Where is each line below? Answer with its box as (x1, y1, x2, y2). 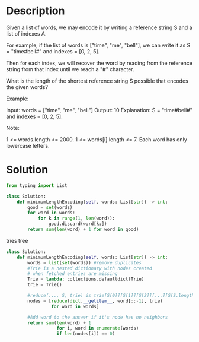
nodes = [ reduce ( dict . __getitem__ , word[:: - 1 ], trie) (27, 298, 163, 304)
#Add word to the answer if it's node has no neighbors (27, 314, 168, 320)
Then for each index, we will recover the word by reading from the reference (6, 59, 192, 66)
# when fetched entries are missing (27, 271, 118, 277)
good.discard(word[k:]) (48, 221, 108, 227)
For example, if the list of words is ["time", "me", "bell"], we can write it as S (6, 42, 191, 49)
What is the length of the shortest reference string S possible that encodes (6, 77, 188, 84)
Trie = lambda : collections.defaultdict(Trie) (27, 276, 145, 283)
